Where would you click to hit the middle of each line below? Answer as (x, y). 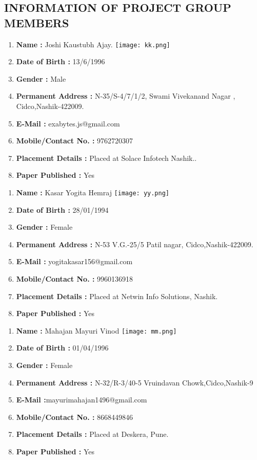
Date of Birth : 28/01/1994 (62, 209)
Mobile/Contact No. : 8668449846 (75, 417)
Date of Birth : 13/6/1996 (61, 61)
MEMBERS (37, 22)
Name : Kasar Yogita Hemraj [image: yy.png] (93, 192)
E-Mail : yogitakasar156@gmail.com (74, 261)
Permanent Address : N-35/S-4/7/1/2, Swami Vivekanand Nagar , (126, 96)
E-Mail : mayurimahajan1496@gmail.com (82, 400)
